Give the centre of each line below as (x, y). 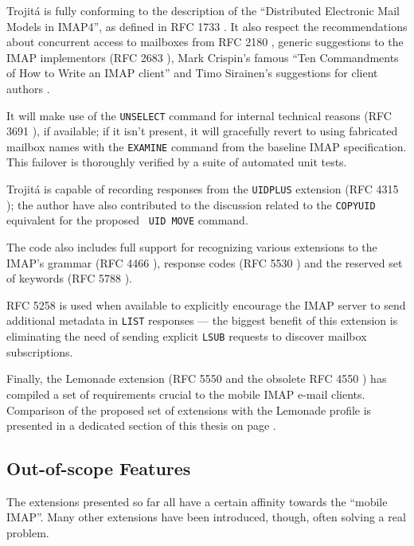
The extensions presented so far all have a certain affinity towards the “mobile (197, 501)
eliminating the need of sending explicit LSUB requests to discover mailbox (187, 336)
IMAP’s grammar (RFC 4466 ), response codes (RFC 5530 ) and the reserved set (205, 262)
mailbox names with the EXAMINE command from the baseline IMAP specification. (207, 146)
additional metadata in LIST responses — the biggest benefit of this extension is (202, 320)
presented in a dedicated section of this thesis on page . (141, 425)
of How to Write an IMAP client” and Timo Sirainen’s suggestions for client (192, 73)
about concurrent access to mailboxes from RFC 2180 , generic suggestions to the (205, 42)
